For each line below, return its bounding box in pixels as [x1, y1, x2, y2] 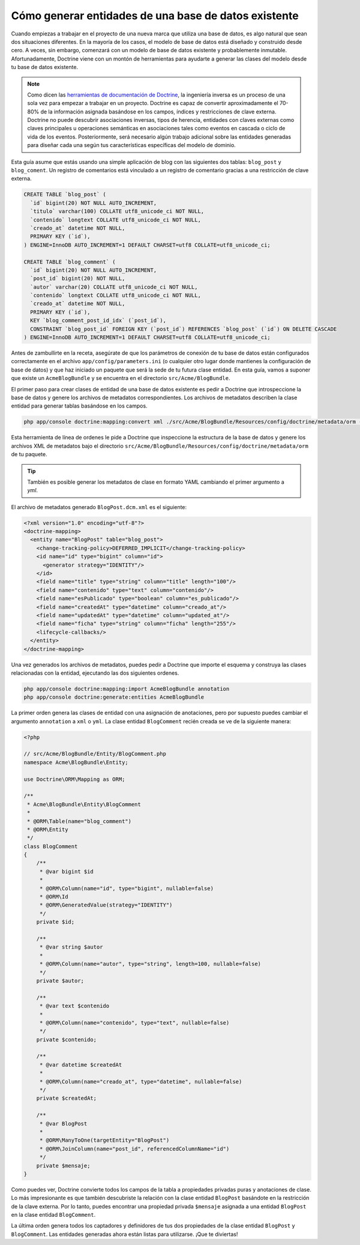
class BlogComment [23, 843, 78, 849]
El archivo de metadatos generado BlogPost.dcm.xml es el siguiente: [11, 503, 187, 510]
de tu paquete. [11, 451, 47, 458]
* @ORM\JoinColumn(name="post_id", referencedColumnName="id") [39, 1145, 230, 1152]
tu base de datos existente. [11, 64, 78, 71]
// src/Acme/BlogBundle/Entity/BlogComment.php [23, 750, 166, 758]
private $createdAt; [36, 1095, 97, 1102]
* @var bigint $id [39, 868, 94, 875]
